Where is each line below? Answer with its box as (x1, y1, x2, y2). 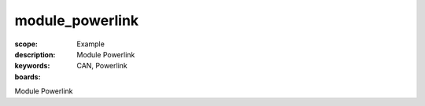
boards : (14, 71, 41, 82)
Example (76, 39, 105, 49)
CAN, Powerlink (76, 61, 128, 71)
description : (14, 49, 56, 59)
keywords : (14, 61, 50, 71)
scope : (14, 39, 39, 49)
